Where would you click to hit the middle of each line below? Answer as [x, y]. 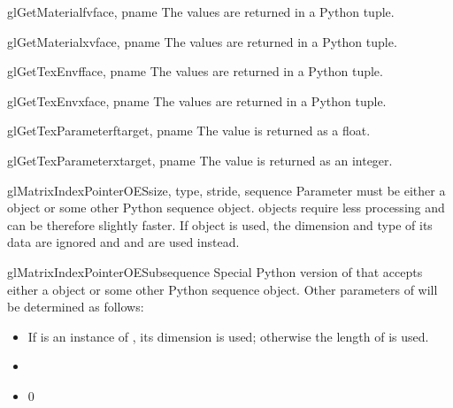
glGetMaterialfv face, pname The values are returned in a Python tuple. [201, 12]
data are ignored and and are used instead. [123, 242]
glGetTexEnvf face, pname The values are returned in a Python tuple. [195, 71]
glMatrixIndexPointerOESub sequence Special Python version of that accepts [215, 271]
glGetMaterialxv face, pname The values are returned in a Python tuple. [202, 41]
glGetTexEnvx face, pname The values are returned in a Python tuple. [197, 100]
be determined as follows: [76, 307]
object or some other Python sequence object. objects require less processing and [226, 208]
